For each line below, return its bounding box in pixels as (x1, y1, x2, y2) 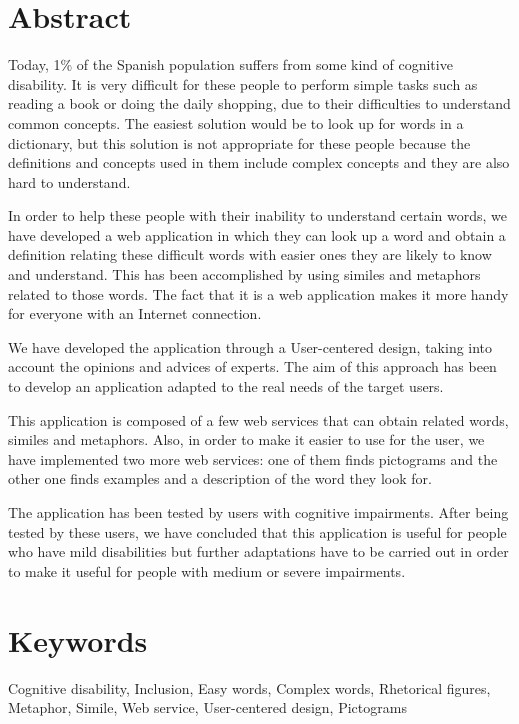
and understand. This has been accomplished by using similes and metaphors (8, 264, 481, 285)
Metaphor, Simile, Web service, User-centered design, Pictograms (8, 697, 407, 718)
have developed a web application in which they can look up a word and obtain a (8, 224, 506, 245)
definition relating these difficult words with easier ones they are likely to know (8, 244, 492, 265)
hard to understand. (8, 171, 131, 192)
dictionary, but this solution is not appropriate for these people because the (8, 132, 471, 153)
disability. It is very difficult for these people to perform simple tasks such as (8, 73, 478, 94)
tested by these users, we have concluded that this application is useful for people (8, 521, 507, 542)
